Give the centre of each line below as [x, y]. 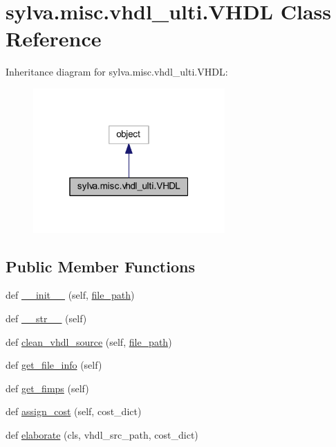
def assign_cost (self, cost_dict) [74, 411]
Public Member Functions [100, 266]
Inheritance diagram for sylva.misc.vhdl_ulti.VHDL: [117, 72]
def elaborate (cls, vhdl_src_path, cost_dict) [102, 434]
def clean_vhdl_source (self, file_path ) [89, 341]
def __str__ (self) [46, 318]
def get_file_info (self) [54, 365]
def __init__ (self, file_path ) [70, 295]
